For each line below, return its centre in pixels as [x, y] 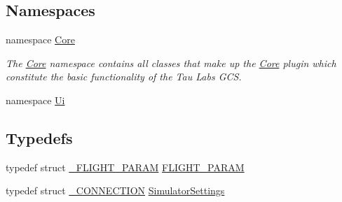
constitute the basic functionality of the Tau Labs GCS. [124, 77]
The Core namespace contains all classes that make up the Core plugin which [171, 63]
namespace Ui [35, 100]
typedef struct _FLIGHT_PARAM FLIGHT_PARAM [125, 167]
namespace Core [40, 39]
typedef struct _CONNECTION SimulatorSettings [115, 190]
